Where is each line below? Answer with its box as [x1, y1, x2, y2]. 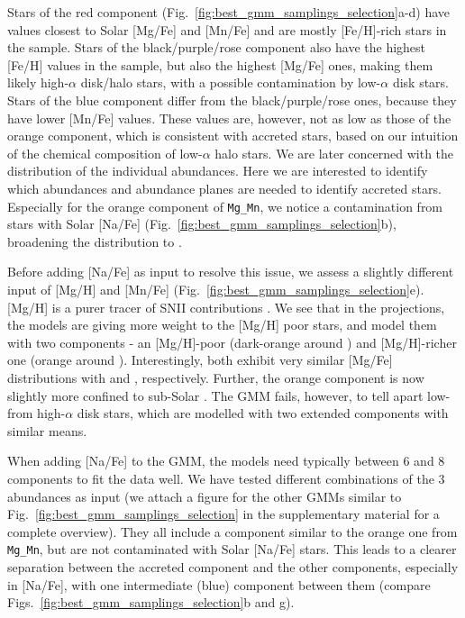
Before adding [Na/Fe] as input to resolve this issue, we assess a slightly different [7, 262, 454, 281]
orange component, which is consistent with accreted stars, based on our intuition [7, 126, 459, 145]
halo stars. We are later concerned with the [214, 143, 454, 162]
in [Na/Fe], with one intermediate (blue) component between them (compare [7, 575, 431, 594]
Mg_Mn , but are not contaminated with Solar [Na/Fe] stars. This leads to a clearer [7, 540, 457, 559]
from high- [7, 404, 66, 423]
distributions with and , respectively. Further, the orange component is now [7, 368, 424, 386]
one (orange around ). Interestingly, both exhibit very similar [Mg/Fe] [7, 350, 393, 369]
